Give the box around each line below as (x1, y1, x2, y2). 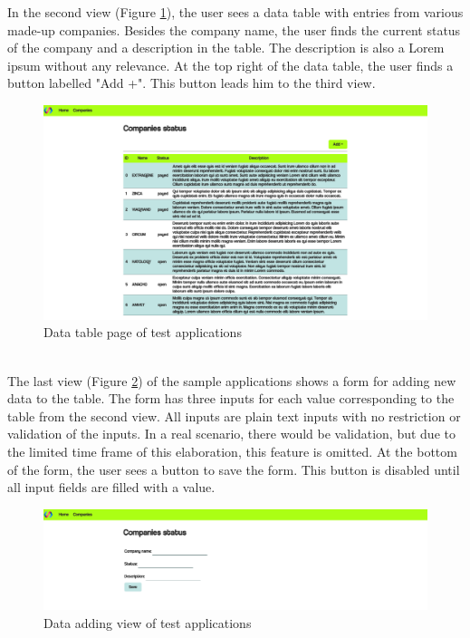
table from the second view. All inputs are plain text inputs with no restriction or (7, 406, 461, 425)
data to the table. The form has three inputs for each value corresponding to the (7, 389, 455, 408)
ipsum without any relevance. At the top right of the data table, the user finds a (7, 55, 454, 74)
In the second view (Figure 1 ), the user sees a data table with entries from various (7, 3, 464, 21)
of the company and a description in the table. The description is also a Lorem (7, 38, 445, 57)
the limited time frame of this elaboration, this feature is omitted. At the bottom (7, 441, 457, 460)
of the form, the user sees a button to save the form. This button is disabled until (7, 459, 460, 478)
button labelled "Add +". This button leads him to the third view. (7, 73, 376, 92)
